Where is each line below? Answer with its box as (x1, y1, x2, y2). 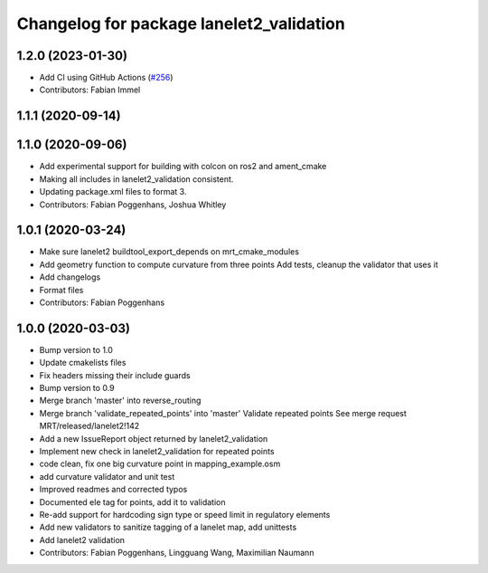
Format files (39, 284, 84, 295)
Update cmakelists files (39, 358, 127, 368)
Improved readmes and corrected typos (39, 484, 188, 495)
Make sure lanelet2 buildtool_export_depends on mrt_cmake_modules (39, 246, 300, 257)
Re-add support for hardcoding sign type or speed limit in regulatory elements (39, 510, 331, 520)
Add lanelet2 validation (39, 534, 126, 545)
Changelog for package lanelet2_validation (16, 14, 345, 33)
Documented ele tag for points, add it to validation (39, 496, 226, 507)
